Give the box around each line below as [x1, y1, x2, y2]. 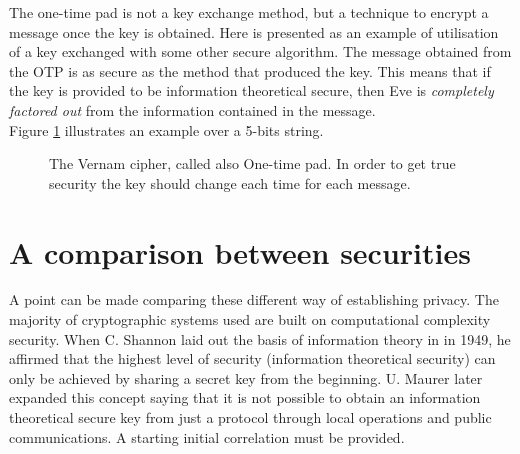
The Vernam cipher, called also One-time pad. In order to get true [49, 153, 456, 174]
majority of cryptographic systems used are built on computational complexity [9, 309, 491, 330]
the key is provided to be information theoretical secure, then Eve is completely [9, 80, 494, 101]
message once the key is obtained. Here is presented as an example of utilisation [9, 21, 499, 42]
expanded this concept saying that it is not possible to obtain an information [9, 387, 481, 408]
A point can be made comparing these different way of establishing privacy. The [9, 289, 499, 310]
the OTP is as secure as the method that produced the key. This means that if [9, 60, 491, 81]
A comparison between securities [9, 231, 471, 272]
